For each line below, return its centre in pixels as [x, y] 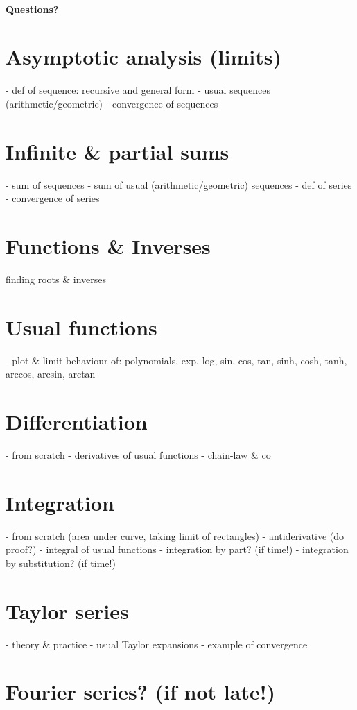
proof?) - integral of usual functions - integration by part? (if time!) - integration [177, 549]
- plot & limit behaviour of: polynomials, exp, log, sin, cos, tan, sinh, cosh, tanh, [176, 360]
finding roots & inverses [56, 279]
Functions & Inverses [108, 246]
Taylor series [67, 610]
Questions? [32, 9]
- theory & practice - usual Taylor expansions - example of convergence [157, 644]
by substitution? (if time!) [61, 563]
